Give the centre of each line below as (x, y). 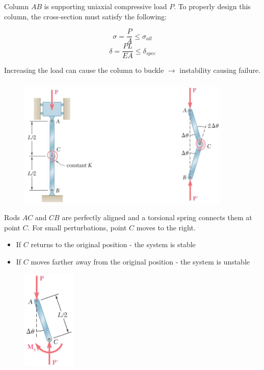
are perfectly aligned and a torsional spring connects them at (157, 217)
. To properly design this (212, 6)
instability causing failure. (220, 70)
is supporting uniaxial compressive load (105, 6)
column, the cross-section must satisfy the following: (85, 16)
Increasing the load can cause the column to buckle (84, 70)
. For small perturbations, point (77, 227)
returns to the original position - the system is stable (113, 244)
